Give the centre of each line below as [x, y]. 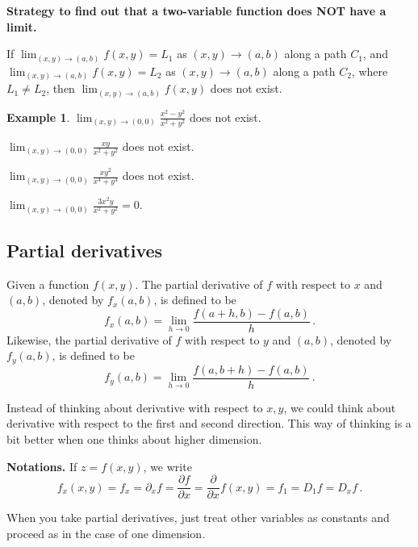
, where [370, 71]
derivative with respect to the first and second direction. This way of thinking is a [209, 423]
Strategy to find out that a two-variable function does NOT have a [196, 10]
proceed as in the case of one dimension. [106, 533]
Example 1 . [38, 117]
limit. [22, 26]
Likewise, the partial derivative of [89, 339]
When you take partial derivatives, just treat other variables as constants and [198, 518]
